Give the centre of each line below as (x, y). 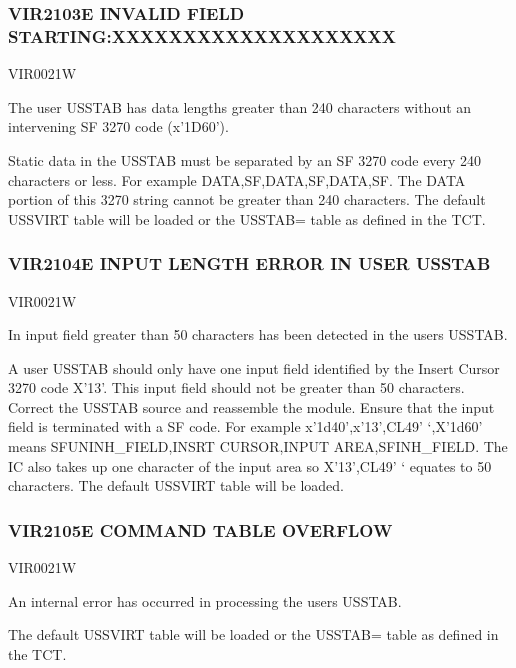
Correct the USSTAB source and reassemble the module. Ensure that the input (251, 406)
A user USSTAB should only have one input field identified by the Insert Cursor (254, 367)
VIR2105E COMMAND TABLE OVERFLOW (200, 529)
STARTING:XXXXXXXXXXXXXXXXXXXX (202, 35)
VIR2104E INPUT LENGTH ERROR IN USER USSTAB (249, 263)
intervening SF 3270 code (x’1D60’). (118, 126)
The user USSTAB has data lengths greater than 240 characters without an (240, 106)
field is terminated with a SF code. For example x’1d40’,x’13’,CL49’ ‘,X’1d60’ (245, 426)
